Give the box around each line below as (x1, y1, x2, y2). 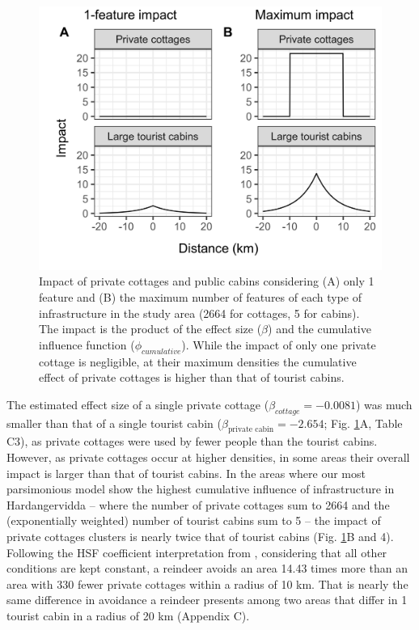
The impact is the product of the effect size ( (39, 320, 262, 337)
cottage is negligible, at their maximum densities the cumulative (39, 353, 357, 370)
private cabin (227, 425, 274, 434)
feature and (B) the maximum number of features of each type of (39, 289, 362, 306)
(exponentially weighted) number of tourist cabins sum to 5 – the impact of (6, 512, 381, 529)
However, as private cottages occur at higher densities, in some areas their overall (6, 449, 410, 465)
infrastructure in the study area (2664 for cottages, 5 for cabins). (39, 304, 360, 321)
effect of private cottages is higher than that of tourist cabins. (39, 369, 345, 386)
